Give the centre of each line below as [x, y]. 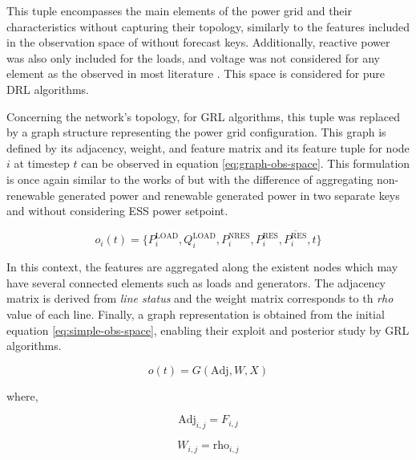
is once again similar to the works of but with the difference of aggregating [190, 179]
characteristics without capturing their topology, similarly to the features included [208, 26]
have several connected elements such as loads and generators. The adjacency [196, 282]
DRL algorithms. [48, 89]
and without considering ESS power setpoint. [117, 211]
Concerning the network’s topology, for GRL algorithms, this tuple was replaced [204, 116]
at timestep [42, 163]
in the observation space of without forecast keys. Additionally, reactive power [198, 42]
